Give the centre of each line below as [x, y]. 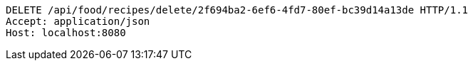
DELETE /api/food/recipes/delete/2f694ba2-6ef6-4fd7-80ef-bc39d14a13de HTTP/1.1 [237, 10]
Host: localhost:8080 [66, 33]
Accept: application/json [78, 21]
